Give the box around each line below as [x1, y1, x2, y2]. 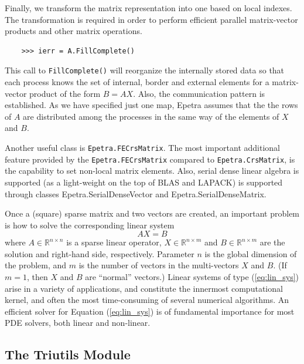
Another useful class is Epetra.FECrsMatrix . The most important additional [5, 141, 280, 153]
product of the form [29, 87, 101, 99]
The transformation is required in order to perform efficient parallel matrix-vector [5, 13, 298, 25]
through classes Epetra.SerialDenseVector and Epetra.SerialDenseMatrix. [5, 187, 267, 200]
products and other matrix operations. [5, 25, 142, 37]
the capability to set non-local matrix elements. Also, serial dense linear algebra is [5, 164, 299, 177]
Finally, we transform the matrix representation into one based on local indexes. [5, 2, 292, 14]
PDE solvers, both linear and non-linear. [5, 316, 151, 329]
